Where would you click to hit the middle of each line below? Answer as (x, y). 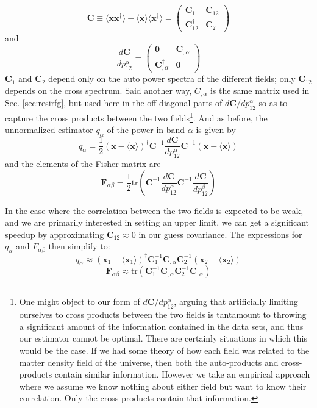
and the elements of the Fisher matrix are (83, 163)
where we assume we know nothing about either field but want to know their (163, 386)
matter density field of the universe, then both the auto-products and (149, 362)
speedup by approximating (55, 234)
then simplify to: (79, 246)
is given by (216, 130)
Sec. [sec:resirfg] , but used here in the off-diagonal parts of (114, 103)
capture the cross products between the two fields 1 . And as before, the (136, 117)
